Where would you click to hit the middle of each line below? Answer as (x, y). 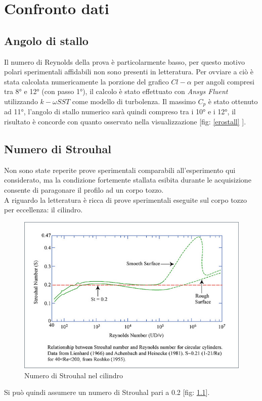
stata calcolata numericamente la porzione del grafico (86, 81)
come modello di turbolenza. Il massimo (134, 101)
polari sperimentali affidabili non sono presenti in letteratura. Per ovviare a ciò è (129, 72)
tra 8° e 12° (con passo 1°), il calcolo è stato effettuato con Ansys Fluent (116, 91)
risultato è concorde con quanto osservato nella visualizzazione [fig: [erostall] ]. (125, 121)
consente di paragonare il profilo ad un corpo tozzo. (84, 189)
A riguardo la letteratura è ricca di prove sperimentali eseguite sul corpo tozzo (126, 199)
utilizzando (21, 101)
